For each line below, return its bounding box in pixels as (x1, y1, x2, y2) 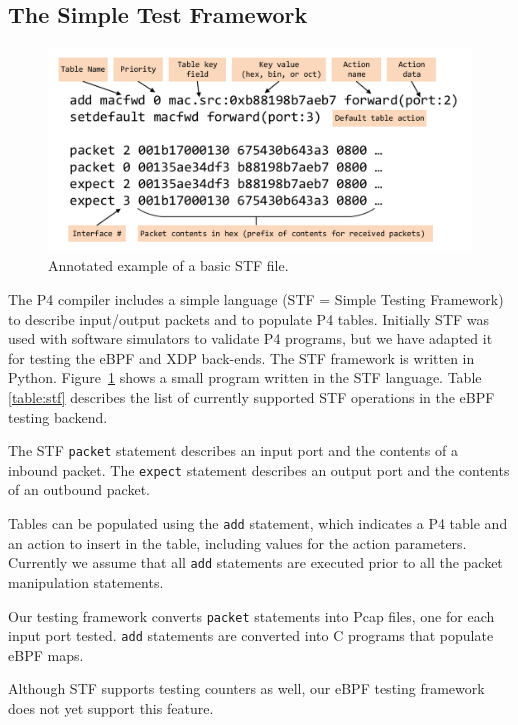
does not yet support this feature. (8, 698, 214, 718)
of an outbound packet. (8, 479, 150, 500)
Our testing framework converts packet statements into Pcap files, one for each (8, 605, 495, 626)
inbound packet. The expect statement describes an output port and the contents (8, 459, 510, 480)
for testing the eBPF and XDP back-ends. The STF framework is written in (8, 347, 475, 368)
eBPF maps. (8, 644, 84, 665)
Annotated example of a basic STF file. (48, 255, 289, 276)
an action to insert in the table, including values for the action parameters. (8, 532, 467, 553)
